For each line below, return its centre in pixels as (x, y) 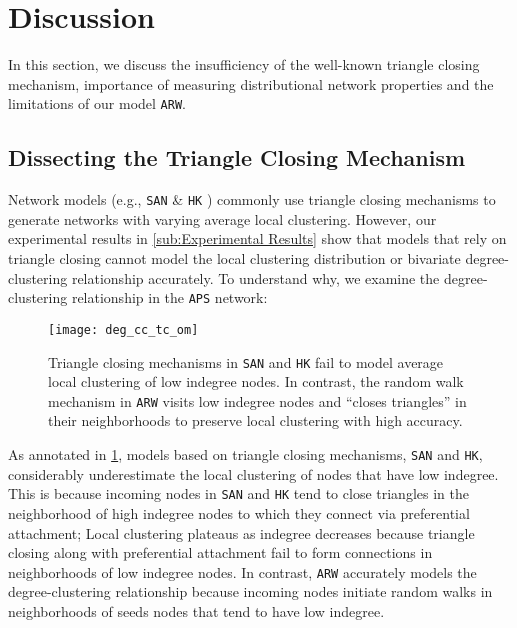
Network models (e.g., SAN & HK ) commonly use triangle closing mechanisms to (252, 199)
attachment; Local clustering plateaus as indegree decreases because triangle (241, 532)
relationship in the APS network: (169, 297)
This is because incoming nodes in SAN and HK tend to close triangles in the (238, 493)
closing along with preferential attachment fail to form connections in (220, 552)
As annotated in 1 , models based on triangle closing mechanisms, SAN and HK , (245, 454)
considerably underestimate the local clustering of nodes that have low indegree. (253, 473)
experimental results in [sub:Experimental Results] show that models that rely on (257, 238)
